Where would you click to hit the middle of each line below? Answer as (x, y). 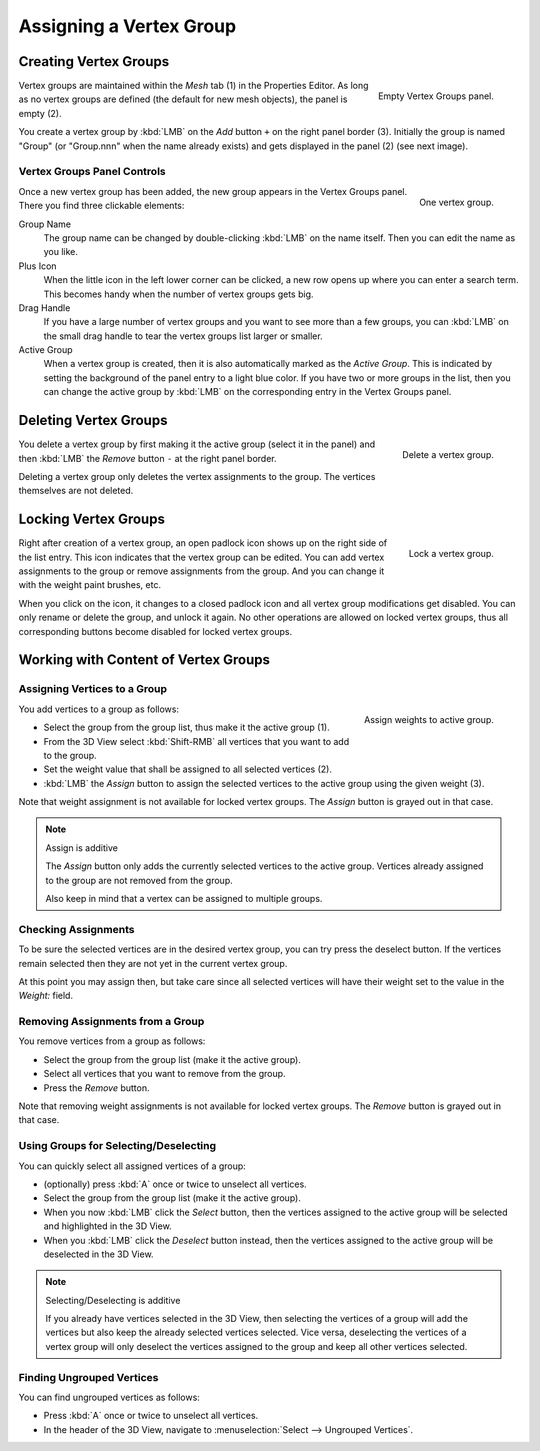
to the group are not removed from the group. (139, 880)
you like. (61, 252)
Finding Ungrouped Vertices (88, 1377)
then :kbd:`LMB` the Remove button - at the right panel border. (147, 458)
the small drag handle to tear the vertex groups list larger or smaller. (183, 336)
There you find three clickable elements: (101, 206)
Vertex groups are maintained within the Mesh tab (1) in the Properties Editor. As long (193, 86)
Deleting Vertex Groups (93, 420)
